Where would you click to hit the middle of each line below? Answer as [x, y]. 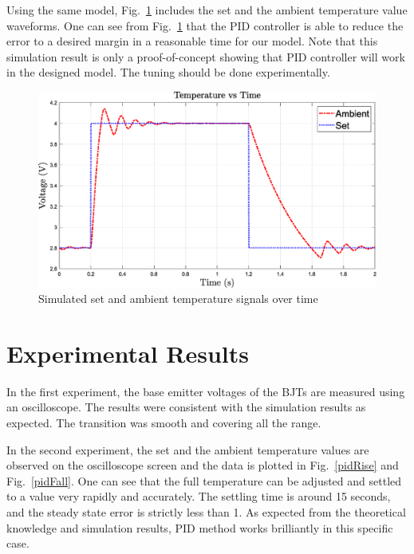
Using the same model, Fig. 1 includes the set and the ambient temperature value [207, 10]
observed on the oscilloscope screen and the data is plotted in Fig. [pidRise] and [203, 465]
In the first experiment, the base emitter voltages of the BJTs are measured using [206, 391]
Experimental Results [128, 353]
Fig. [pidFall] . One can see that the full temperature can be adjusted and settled [204, 480]
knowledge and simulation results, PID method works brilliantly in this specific [200, 527]
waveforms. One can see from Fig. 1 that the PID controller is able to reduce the [205, 25]
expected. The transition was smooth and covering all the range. [164, 422]
